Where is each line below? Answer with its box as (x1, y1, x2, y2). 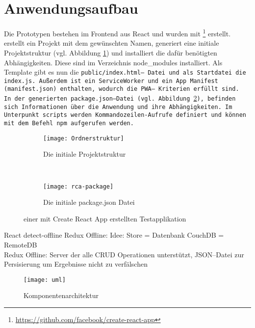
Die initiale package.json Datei (43, 197, 135, 207)
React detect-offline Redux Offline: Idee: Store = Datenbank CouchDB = (4, 230, 224, 240)
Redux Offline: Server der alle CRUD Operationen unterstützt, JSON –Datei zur (4, 249, 244, 259)
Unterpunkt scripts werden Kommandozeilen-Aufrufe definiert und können (4, 111, 246, 119)
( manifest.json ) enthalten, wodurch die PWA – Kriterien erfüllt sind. (4, 85, 239, 93)
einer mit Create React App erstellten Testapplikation (24, 213, 186, 223)
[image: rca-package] (43, 183, 114, 190)
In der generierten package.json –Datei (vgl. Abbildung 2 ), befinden (4, 93, 236, 103)
